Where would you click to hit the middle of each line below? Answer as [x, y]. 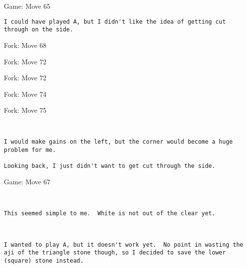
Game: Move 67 [27, 182]
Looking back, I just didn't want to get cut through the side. [110, 166]
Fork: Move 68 [25, 45]
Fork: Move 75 [25, 110]
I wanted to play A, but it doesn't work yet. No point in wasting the [123, 245]
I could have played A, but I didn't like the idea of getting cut [115, 22]
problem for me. [30, 150]
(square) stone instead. [44, 261]
